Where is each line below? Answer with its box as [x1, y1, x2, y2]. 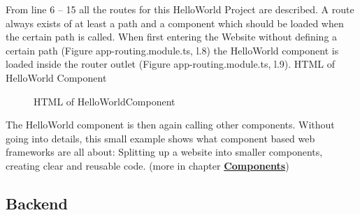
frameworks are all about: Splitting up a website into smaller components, [6, 144, 323, 159]
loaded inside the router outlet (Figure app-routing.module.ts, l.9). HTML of [6, 57, 335, 71]
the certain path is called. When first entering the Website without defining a [6, 29, 338, 44]
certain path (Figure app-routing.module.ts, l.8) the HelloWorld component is [6, 43, 339, 57]
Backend [6, 192, 68, 214]
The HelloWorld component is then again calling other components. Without [6, 117, 335, 132]
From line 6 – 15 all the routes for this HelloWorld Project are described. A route [6, 2, 354, 16]
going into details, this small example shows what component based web [6, 131, 315, 145]
